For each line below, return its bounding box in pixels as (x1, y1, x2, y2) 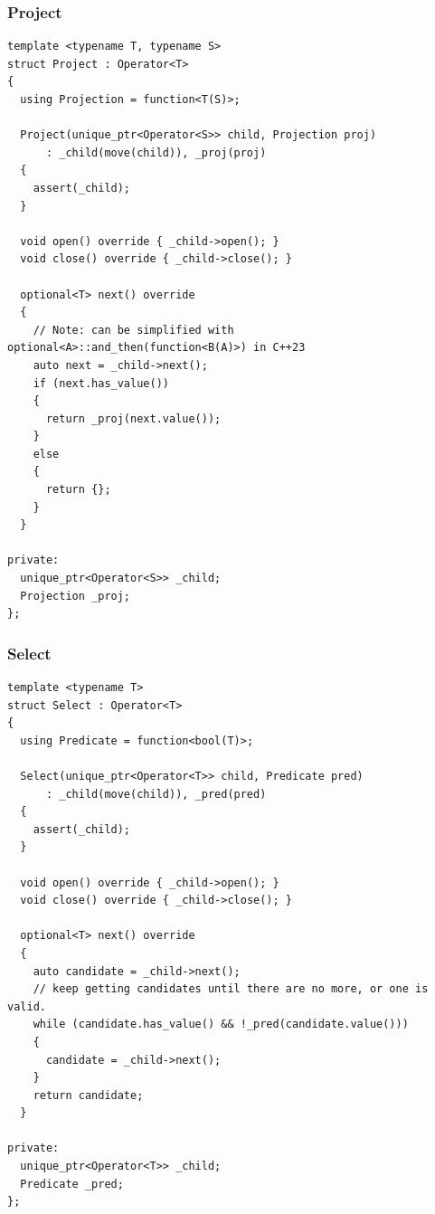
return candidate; (33, 1088, 144, 1102)
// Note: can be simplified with (33, 323, 234, 337)
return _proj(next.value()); (45, 412, 222, 425)
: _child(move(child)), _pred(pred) (45, 787, 267, 801)
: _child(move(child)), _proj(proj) (45, 146, 267, 159)
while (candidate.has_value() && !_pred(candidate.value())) (33, 1018, 409, 1031)
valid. (7, 1000, 46, 1013)
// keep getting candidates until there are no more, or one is (33, 982, 429, 996)
